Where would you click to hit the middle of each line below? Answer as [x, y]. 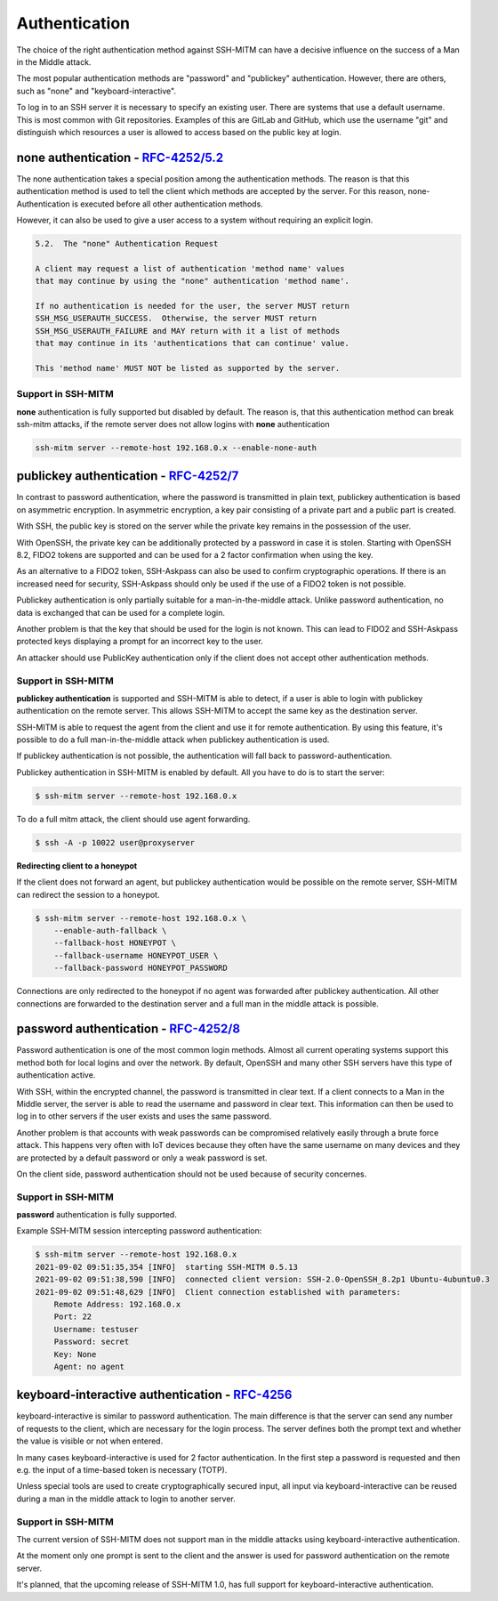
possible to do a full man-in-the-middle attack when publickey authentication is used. [173, 740]
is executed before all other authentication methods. [168, 204]
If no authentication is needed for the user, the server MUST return [193, 306]
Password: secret [92, 1342]
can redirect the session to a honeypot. [88, 894]
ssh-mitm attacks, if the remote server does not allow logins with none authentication [173, 424]
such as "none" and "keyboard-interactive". [96, 91]
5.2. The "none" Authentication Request [127, 243]
